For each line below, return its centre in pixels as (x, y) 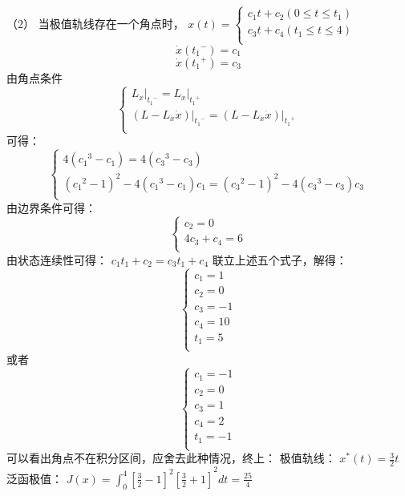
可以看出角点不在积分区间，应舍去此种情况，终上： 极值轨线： (171, 458)
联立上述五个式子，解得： (279, 259)
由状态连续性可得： (57, 259)
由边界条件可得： (51, 207)
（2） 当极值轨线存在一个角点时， (95, 23)
